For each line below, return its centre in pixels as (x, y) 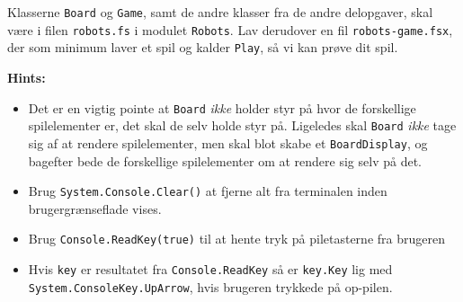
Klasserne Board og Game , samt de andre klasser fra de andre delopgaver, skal (220, 12)
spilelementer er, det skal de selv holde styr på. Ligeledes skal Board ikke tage (242, 125)
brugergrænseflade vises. (95, 208)
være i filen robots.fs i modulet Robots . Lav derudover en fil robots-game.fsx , (230, 29)
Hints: (27, 77)
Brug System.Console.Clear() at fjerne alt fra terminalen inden (208, 191)
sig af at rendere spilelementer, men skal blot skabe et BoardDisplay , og (228, 142)
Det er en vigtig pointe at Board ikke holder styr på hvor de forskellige (222, 107)
